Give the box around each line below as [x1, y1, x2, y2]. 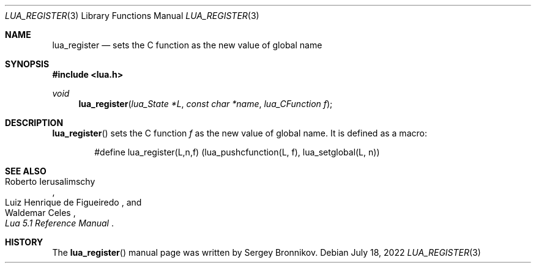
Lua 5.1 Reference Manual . [5, 218, 114, 228]
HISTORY [5, 237, 43, 247]
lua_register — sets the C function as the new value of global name [52, 40, 322, 50]
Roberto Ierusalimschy [5, 176, 95, 187]
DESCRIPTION [5, 117, 64, 128]
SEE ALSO [5, 166, 47, 176]
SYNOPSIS [5, 59, 50, 69]
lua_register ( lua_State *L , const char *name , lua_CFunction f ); [78, 99, 333, 109]
